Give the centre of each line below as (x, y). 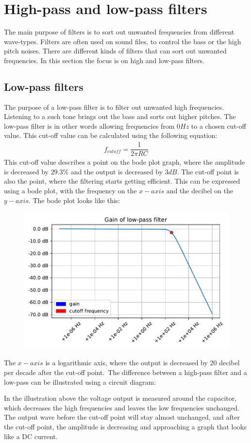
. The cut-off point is (208, 171)
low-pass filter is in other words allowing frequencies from (89, 126)
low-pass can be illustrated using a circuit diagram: (80, 382)
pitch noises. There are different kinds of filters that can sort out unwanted (115, 51)
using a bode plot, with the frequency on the (70, 190)
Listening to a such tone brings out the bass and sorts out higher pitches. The (120, 116)
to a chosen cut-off (218, 126)
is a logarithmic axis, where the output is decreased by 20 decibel (142, 363)
